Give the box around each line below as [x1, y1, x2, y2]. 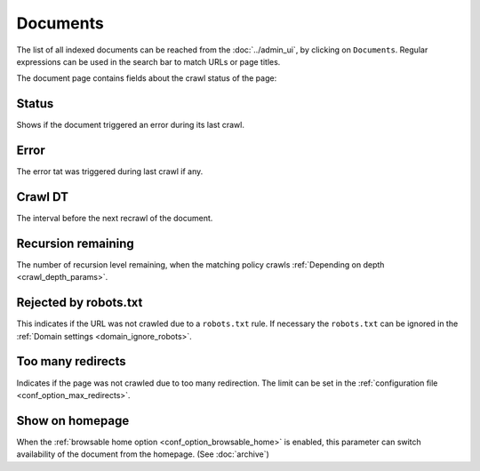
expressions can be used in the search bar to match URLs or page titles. [16, 56, 281, 67]
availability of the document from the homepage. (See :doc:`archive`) [16, 449, 270, 459]
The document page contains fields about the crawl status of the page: [16, 73, 277, 84]
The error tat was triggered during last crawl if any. [16, 166, 204, 177]
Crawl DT [16, 189, 69, 204]
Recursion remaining [16, 235, 135, 251]
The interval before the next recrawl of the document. [16, 213, 213, 224]
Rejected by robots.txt [16, 295, 143, 310]
